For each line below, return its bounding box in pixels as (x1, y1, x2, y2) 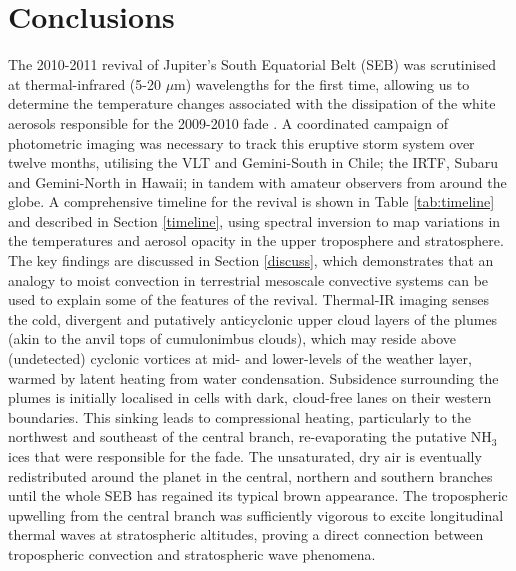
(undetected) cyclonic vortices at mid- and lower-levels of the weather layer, (8, 348, 472, 369)
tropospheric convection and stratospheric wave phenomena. (8, 543, 376, 564)
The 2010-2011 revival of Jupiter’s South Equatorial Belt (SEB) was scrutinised (8, 54, 496, 75)
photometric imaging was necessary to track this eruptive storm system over (8, 132, 475, 153)
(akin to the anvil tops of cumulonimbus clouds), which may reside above (8, 328, 456, 349)
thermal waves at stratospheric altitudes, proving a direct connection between (8, 524, 484, 545)
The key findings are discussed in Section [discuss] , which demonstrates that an (8, 250, 494, 271)
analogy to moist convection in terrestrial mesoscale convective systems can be (8, 269, 489, 290)
